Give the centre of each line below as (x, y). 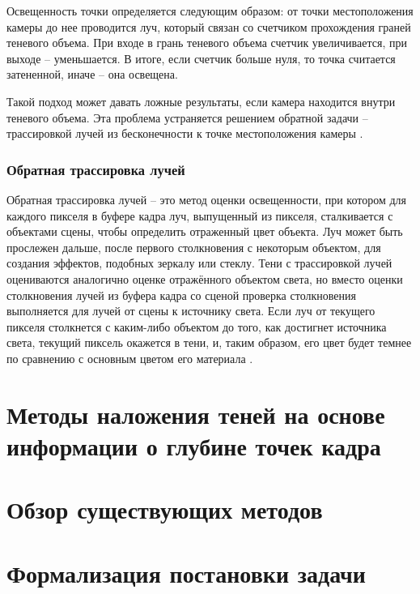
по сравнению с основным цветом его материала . (130, 358)
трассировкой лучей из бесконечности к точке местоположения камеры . (185, 133)
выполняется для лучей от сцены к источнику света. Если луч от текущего (191, 311)
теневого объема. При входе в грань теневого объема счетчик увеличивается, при (207, 43)
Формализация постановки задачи (186, 573)
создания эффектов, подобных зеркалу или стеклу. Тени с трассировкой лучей (199, 263)
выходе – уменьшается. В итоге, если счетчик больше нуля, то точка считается (201, 58)
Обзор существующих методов (165, 509)
